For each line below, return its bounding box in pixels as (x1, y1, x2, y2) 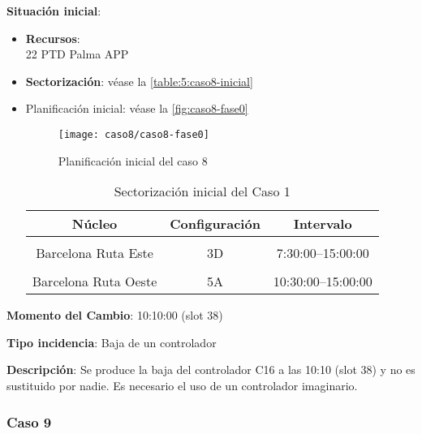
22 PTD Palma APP (25, 45, 129, 62)
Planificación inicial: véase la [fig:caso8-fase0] (25, 100, 248, 117)
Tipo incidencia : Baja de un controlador (6, 333, 217, 350)
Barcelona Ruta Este (36, 243, 153, 263)
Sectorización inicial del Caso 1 (114, 182, 291, 201)
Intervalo (293, 214, 352, 234)
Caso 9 (6, 411, 52, 432)
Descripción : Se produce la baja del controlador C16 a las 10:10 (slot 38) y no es (6, 361, 416, 378)
